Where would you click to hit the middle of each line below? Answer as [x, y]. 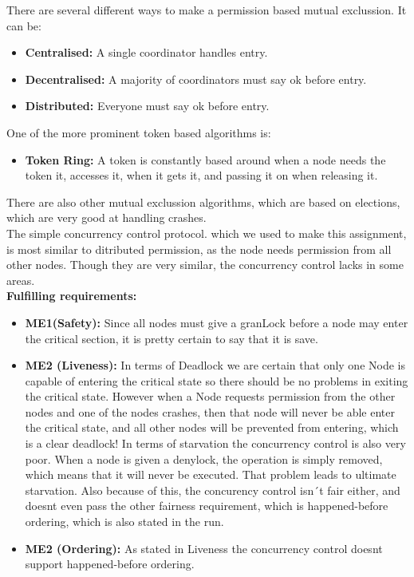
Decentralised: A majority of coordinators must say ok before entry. [196, 79]
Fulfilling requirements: [72, 296]
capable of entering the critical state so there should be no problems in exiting [217, 380]
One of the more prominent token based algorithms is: [139, 132]
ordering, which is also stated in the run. [124, 522]
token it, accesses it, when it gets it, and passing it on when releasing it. [201, 175]
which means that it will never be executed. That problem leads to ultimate [211, 474]
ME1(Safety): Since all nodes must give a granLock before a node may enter [217, 322]
